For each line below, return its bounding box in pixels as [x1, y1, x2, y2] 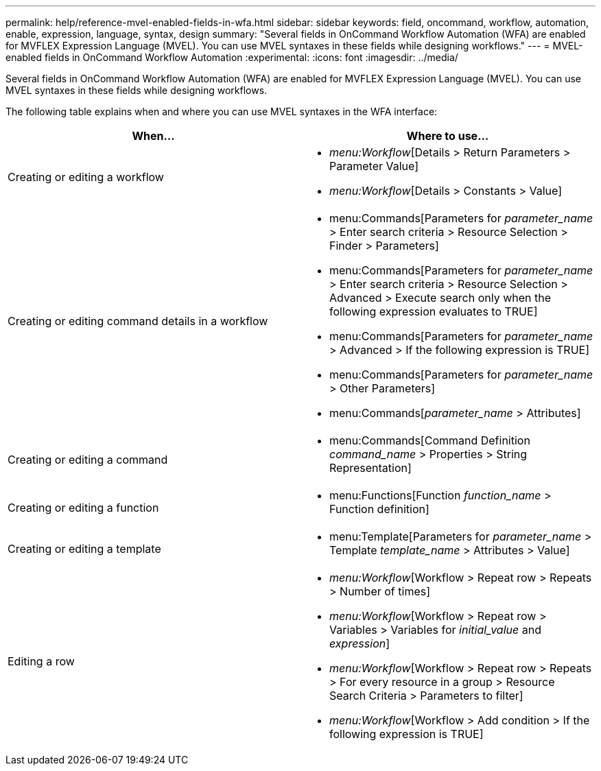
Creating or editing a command [8, 453, 168, 466]
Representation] [329, 461, 412, 475]
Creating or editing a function [8, 501, 159, 514]
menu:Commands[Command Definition [329, 434, 530, 447]
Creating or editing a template [8, 542, 161, 556]
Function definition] [329, 502, 429, 516]
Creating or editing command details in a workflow [8, 314, 268, 328]
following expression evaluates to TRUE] [329, 305, 538, 318]
